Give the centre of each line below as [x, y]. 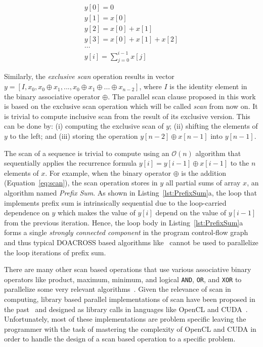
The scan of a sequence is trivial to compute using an [87, 153]
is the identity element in [208, 86]
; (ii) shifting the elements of [214, 126]
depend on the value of [191, 213]
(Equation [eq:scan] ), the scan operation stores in [81, 183]
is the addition [204, 172]
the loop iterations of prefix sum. [55, 252]
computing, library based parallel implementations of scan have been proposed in [130, 299]
